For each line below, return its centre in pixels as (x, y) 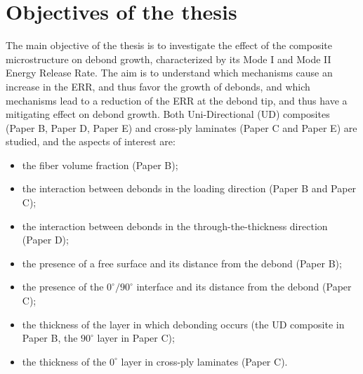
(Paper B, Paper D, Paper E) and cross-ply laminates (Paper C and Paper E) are (181, 127)
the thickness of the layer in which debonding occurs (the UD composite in (183, 324)
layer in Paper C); (136, 338)
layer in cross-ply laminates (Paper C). (204, 361)
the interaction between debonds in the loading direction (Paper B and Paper (189, 188)
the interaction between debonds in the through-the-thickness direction (175, 226)
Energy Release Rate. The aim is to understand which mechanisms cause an (169, 73)
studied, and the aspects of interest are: (91, 141)
